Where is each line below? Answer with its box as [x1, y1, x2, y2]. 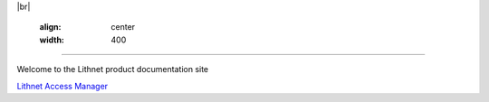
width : [39, 34, 65, 45]
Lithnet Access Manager [16, 80, 109, 91]
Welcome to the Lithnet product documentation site [16, 64, 209, 75]
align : [39, 22, 62, 32]
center [110, 22, 136, 32]
